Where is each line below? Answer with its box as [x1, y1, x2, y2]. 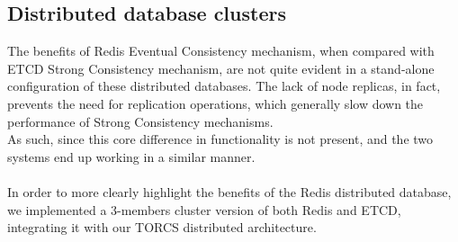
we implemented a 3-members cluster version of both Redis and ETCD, [7, 200, 401, 219]
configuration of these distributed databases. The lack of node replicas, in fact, [7, 76, 441, 95]
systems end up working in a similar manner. [7, 147, 256, 166]
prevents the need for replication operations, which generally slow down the [7, 94, 424, 112]
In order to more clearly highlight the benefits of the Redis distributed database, [7, 182, 452, 201]
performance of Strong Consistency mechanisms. [7, 112, 274, 130]
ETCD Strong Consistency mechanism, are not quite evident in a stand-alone [7, 58, 435, 77]
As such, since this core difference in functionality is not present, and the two [7, 130, 434, 148]
